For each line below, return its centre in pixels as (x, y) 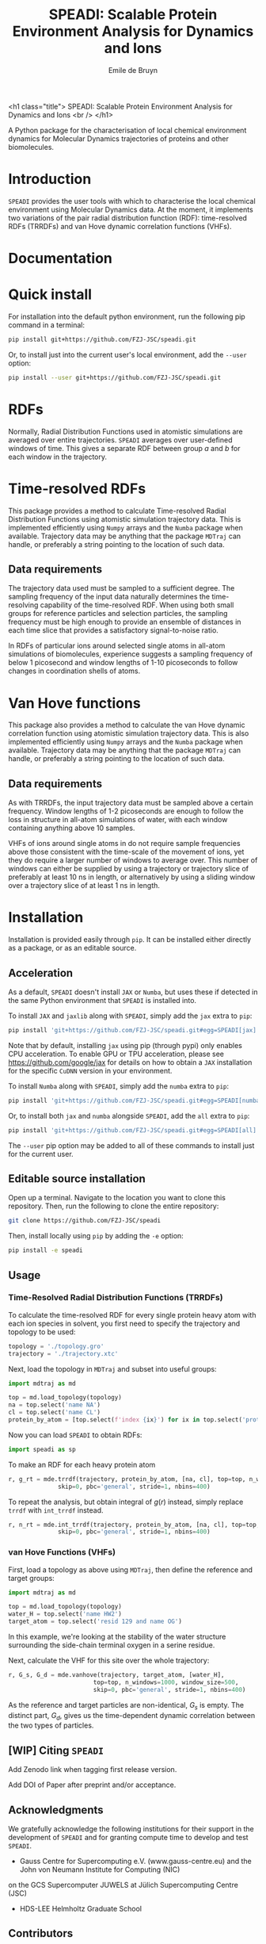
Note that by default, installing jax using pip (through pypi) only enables (125, 1045)
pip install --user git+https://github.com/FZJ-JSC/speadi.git (115, 377)
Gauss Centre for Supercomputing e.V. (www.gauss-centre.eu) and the (135, 1861)
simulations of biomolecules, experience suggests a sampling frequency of (131, 654)
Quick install (50, 295)
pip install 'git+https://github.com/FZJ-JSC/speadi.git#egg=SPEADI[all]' (134, 1130)
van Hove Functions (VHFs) (62, 1552)
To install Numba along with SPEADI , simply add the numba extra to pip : (119, 1086)
